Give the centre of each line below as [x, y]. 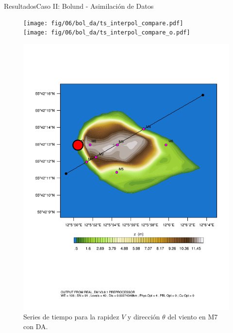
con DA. [36, 326]
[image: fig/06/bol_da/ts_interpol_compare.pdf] [103, 23]
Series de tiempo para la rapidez [71, 317]
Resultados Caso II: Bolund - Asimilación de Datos [79, 6]
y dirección [144, 317]
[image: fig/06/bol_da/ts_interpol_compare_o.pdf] [107, 33]
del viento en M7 [193, 317]
